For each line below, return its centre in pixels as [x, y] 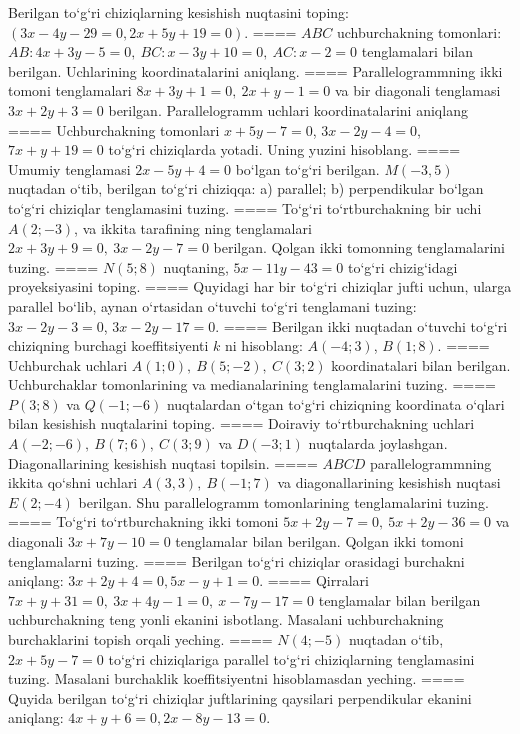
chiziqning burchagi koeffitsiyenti [108, 345]
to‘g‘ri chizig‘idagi [403, 266]
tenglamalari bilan [417, 51]
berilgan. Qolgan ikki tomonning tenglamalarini [359, 247]
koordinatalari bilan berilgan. [421, 364]
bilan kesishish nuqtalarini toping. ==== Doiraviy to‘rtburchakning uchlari [241, 423]
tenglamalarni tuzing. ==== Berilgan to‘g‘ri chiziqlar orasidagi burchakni [236, 560]
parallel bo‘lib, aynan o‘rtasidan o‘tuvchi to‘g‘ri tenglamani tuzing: [212, 305]
